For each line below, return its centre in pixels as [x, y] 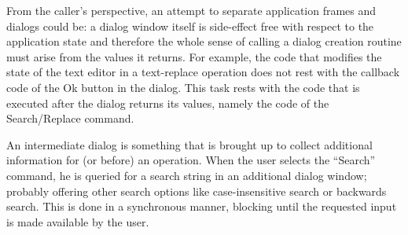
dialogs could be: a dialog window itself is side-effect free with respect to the [190, 26]
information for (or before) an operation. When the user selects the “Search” [191, 160]
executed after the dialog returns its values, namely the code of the [168, 103]
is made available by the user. [78, 221]
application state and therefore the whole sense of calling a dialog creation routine [204, 41]
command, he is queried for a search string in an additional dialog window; [187, 175]
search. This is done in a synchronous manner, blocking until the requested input [202, 206]
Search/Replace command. [70, 118]
